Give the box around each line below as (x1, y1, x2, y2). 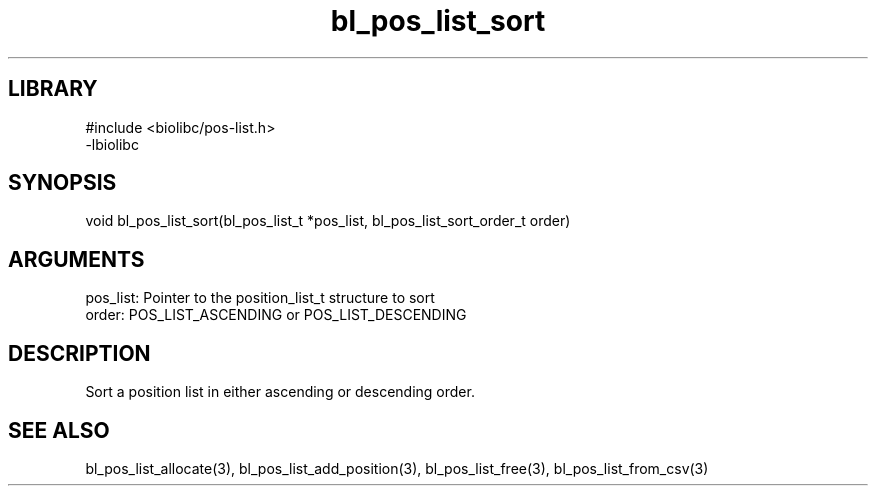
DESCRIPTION (8, 340, 151, 366)
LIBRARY (8, 76, 98, 102)
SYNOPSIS (8, 170, 117, 196)
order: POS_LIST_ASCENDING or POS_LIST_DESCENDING (85, 306, 467, 324)
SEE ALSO (8, 417, 110, 443)
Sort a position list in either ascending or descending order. (85, 383, 475, 401)
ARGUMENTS (8, 246, 145, 272)
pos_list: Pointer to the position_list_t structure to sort (85, 289, 435, 307)
